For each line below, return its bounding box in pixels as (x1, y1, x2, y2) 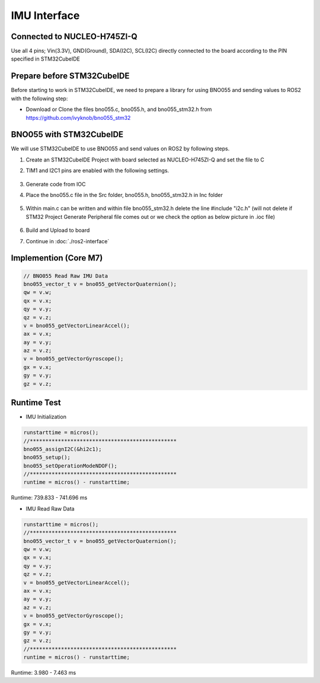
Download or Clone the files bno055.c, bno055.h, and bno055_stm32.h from (25, 106, 212, 113)
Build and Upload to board (25, 227, 90, 234)
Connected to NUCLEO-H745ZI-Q (11, 31, 137, 42)
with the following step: (11, 95, 68, 102)
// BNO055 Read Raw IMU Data (23, 272, 108, 279)
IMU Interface (11, 9, 80, 22)
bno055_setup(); (23, 454, 71, 461)
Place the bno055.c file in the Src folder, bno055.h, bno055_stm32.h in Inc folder (25, 192, 223, 198)
